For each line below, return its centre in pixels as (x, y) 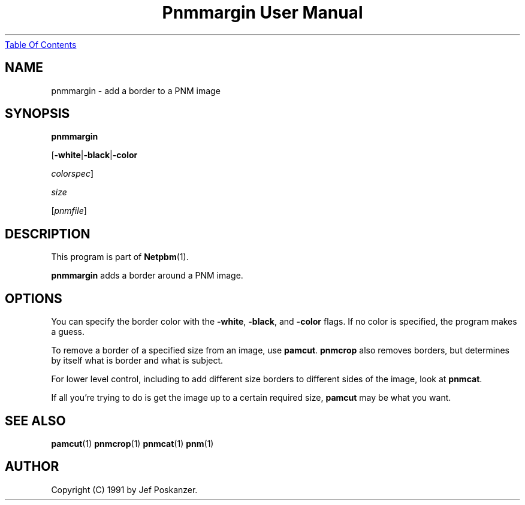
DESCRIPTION (48, 234)
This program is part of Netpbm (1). (120, 257)
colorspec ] (73, 174)
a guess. (68, 332)
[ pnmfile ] (69, 211)
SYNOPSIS (37, 114)
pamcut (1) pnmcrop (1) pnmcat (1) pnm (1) (132, 443)
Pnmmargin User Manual (262, 13)
